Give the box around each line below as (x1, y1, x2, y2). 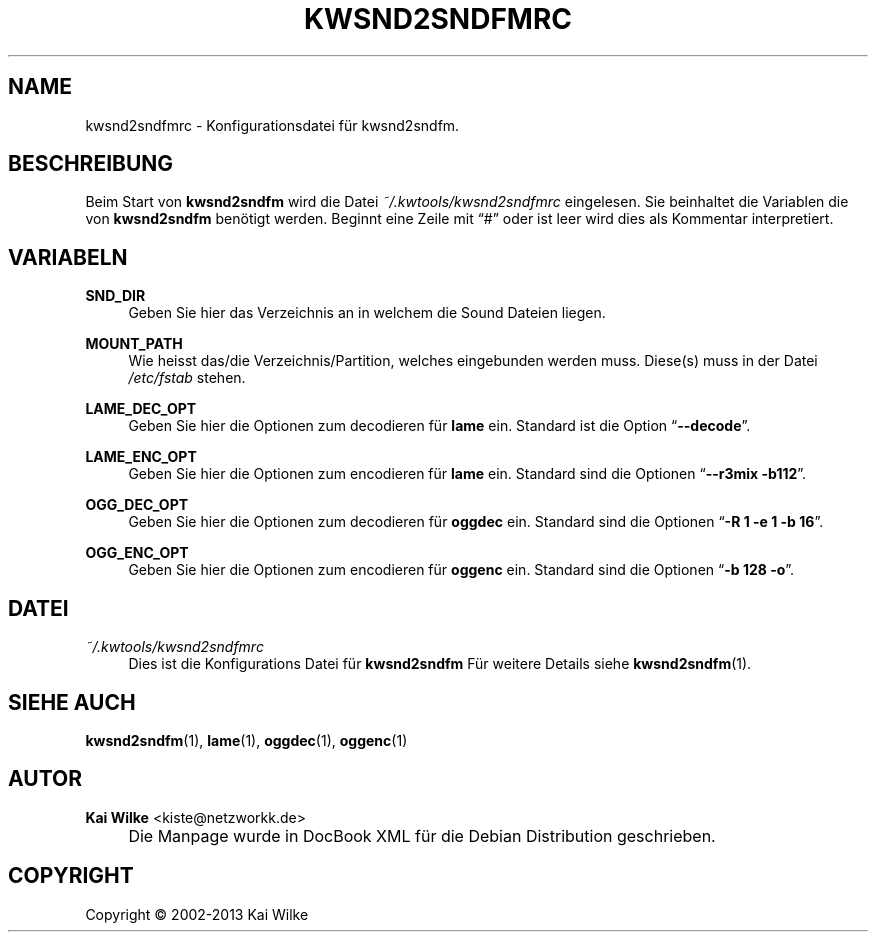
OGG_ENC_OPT (85, 544, 189, 562)
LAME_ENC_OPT (85, 448, 197, 466)
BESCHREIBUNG (8, 151, 174, 177)
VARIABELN (8, 244, 128, 270)
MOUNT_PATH (85, 335, 183, 353)
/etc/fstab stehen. (128, 369, 246, 387)
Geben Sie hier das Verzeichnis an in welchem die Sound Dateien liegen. (128, 304, 606, 322)
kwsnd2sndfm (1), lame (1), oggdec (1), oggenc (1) (85, 731, 408, 749)
